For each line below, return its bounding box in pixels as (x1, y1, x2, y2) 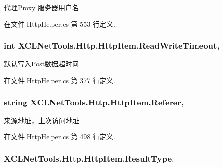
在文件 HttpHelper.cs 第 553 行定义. (4, 19, 115, 29)
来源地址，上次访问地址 (4, 115, 79, 125)
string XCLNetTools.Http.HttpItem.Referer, (4, 96, 184, 108)
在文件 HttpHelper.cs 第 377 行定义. (4, 75, 115, 85)
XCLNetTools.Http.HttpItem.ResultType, (4, 152, 174, 164)
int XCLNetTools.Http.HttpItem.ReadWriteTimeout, (4, 40, 220, 52)
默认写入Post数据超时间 (4, 59, 79, 69)
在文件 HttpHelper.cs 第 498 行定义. (4, 131, 115, 142)
